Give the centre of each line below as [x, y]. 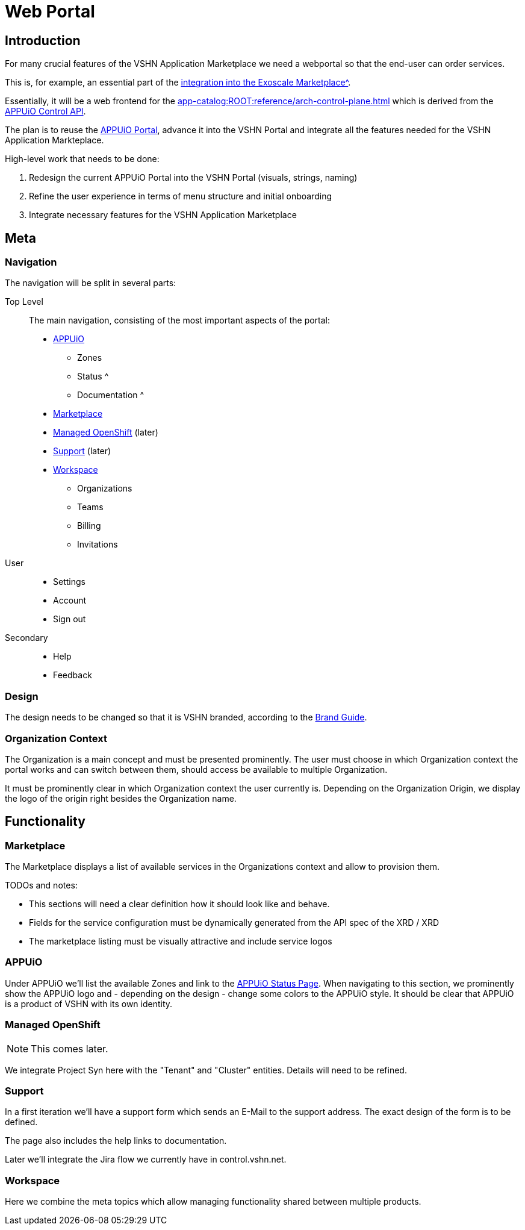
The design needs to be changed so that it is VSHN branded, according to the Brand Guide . [186, 717]
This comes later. [70, 1048]
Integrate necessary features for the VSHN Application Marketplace [163, 215]
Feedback [73, 675]
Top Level [24, 302]
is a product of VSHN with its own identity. [89, 1004]
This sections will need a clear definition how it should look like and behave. [179, 904]
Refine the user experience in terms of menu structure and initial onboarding [181, 196]
